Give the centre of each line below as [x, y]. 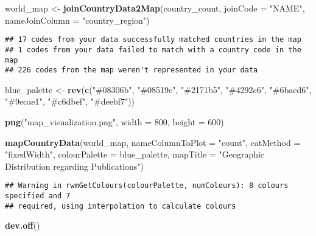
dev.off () [23, 225]
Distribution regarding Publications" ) [75, 166]
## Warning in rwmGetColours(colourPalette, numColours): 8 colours [147, 186]
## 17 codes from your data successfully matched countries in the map [153, 40]
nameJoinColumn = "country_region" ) [77, 20]
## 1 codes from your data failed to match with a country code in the [153, 50]
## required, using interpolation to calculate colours [121, 206]
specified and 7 [38, 196]
